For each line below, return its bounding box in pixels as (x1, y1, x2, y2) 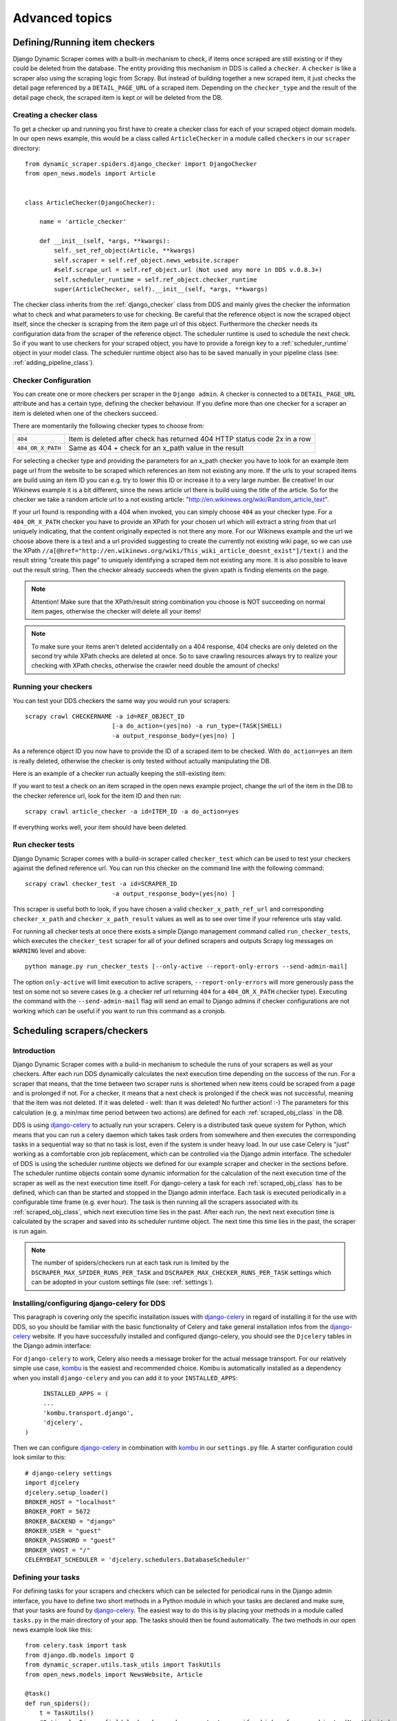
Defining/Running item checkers (12, 36, 155, 48)
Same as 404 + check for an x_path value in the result (68, 443, 244, 453)
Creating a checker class (12, 110, 98, 120)
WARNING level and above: (12, 947, 87, 955)
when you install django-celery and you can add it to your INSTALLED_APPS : (12, 1373, 238, 1382)
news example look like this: (12, 1625, 93, 1634)
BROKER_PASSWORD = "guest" (25, 1537, 116, 1545)
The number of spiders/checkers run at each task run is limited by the (31, 1258, 230, 1267)
